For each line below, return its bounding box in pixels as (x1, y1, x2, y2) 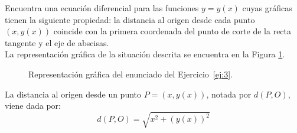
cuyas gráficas (242, 2, 292, 14)
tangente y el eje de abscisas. (5, 36, 109, 48)
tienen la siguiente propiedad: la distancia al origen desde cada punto (5, 13, 255, 25)
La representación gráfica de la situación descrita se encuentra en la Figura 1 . (5, 48, 285, 60)
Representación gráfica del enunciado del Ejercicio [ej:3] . (28, 67, 233, 80)
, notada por (206, 87, 252, 100)
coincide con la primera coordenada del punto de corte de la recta (53, 25, 292, 37)
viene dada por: (5, 99, 61, 112)
